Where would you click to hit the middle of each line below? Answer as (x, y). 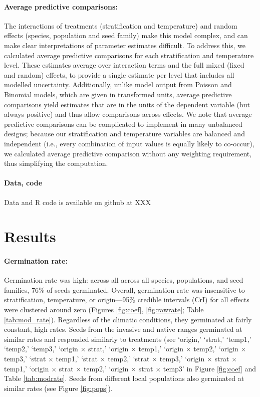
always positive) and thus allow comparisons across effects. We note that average (128, 114)
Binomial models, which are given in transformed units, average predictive (118, 94)
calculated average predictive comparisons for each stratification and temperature (129, 55)
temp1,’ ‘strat (77, 359)
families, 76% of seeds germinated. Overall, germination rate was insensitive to (124, 289)
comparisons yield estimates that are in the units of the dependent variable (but (127, 104)
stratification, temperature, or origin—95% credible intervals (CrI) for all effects (127, 300)
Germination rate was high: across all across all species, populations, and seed (124, 280)
